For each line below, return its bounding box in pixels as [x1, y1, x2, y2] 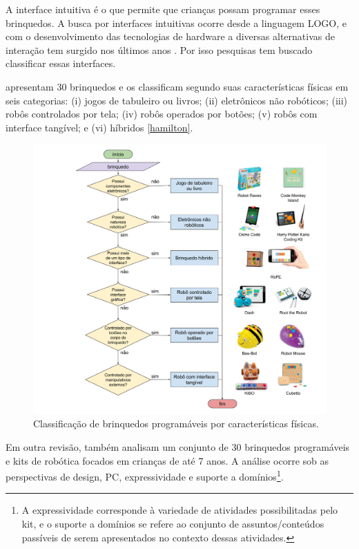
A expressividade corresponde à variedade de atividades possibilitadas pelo [21, 503, 338, 517]
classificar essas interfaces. [6, 56, 116, 71]
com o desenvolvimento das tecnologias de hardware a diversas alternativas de [6, 29, 335, 44]
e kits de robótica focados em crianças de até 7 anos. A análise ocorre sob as [6, 453, 329, 467]
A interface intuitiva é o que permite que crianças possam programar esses [6, 2, 320, 16]
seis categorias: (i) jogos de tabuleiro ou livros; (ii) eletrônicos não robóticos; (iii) [6, 93, 348, 107]
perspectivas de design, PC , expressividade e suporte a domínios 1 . [6, 467, 284, 483]
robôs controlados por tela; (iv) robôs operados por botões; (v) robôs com [6, 106, 318, 121]
